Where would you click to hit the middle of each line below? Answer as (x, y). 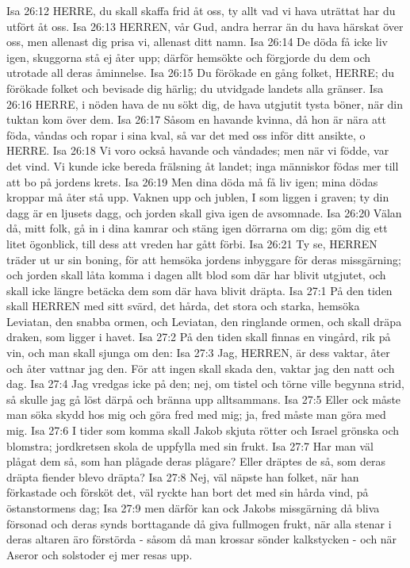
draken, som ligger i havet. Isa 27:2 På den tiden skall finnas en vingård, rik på (199, 337)
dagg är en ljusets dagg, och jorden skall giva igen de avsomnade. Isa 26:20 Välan (204, 212)
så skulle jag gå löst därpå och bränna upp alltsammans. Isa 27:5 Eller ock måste (204, 399)
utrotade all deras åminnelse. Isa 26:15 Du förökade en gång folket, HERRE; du (201, 73)
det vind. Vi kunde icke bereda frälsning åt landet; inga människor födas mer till (203, 165)
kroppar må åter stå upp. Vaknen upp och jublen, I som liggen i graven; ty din (198, 197)
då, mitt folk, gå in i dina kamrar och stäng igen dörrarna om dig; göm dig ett (197, 228)
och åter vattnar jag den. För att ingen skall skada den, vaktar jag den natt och (201, 368)
